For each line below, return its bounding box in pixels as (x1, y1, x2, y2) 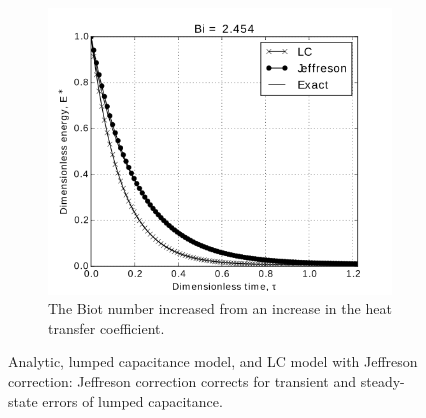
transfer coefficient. (48, 317, 165, 338)
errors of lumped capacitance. (42, 390, 223, 411)
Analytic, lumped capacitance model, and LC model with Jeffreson (8, 351, 418, 372)
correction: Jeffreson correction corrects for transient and (8, 371, 357, 392)
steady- (360, 371, 405, 392)
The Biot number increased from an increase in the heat (48, 298, 392, 319)
